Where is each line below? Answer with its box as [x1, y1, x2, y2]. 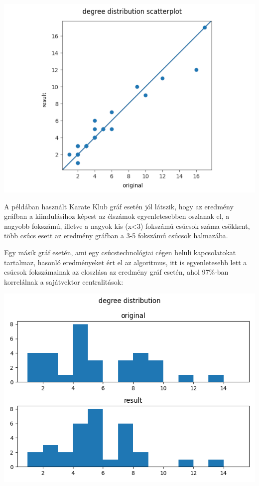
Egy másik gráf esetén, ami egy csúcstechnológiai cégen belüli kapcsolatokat [4, 247, 236, 257]
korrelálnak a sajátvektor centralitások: [4, 276, 124, 287]
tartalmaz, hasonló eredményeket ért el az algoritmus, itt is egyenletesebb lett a [4, 257, 247, 267]
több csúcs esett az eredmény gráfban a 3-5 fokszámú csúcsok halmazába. [4, 230, 228, 241]
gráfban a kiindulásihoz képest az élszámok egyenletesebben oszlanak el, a [4, 211, 230, 221]
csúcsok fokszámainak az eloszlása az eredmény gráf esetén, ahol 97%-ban [4, 267, 229, 277]
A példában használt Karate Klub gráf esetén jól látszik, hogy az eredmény [4, 201, 234, 211]
